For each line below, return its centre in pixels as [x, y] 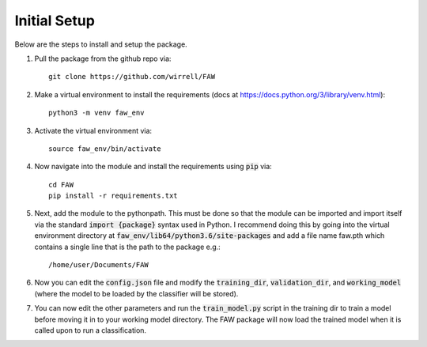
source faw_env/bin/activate [105, 149]
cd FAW [61, 185]
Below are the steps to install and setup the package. [101, 44]
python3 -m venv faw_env [96, 113]
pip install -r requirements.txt [113, 196]
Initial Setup [55, 21]
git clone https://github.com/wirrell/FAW [132, 77]
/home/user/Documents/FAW [99, 265]
